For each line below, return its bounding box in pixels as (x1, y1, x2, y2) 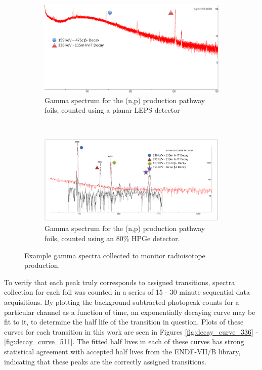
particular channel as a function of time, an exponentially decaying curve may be (4, 306, 255, 317)
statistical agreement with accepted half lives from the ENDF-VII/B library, (4, 346, 241, 356)
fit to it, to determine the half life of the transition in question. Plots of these (4, 316, 244, 327)
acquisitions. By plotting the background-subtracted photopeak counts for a (4, 296, 239, 307)
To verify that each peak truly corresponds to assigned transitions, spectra (4, 276, 235, 287)
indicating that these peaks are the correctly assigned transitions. (4, 356, 207, 366)
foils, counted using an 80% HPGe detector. (45, 233, 180, 243)
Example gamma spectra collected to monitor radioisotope (24, 250, 205, 260)
